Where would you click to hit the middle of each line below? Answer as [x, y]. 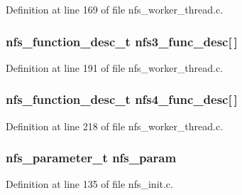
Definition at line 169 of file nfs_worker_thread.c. [115, 9]
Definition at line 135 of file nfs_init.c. [89, 184]
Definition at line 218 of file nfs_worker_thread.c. [115, 126]
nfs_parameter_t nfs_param [91, 158]
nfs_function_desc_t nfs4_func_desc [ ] [122, 99]
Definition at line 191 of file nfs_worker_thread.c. [115, 67]
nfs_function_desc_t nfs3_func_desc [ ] [122, 41]
